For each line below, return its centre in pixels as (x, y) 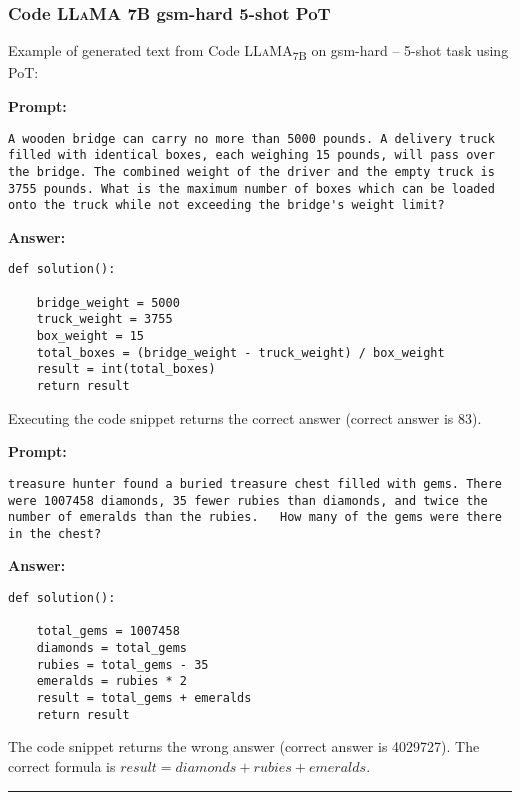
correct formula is (62, 765)
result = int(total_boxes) (126, 369)
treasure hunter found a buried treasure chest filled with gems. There (255, 483)
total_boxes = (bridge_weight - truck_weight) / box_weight (240, 352)
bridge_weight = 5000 (108, 302)
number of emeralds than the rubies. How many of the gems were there (255, 517)
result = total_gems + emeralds (144, 698)
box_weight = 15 (90, 336)
